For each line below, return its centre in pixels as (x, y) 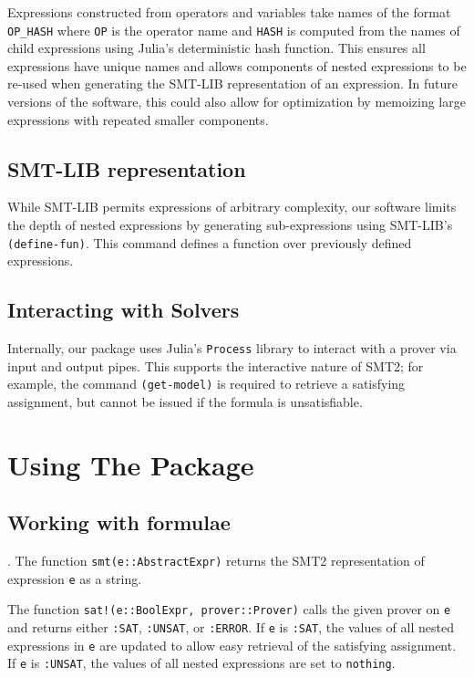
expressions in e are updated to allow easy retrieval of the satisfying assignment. (232, 645)
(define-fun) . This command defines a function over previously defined (210, 242)
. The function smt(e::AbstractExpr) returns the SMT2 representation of (216, 561)
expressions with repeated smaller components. (138, 119)
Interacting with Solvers (124, 310)
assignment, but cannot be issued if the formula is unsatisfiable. (185, 401)
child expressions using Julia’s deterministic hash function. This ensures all (216, 48)
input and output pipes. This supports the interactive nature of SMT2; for (216, 365)
